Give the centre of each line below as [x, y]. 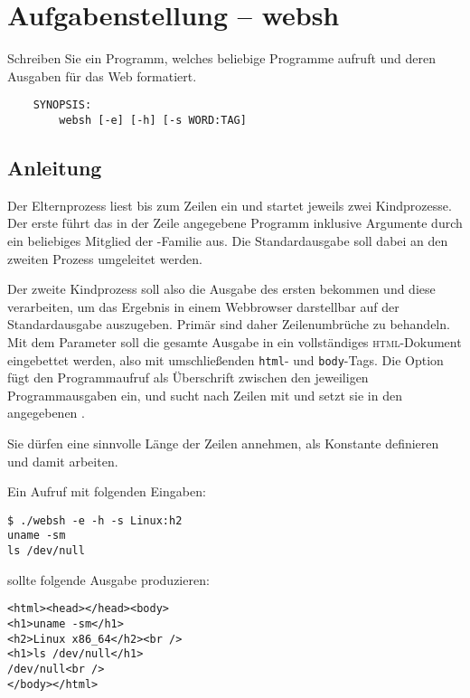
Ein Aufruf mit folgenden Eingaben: [107, 491]
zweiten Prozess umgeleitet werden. [105, 258]
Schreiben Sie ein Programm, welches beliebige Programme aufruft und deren [222, 58]
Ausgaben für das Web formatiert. [102, 75]
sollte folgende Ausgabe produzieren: [108, 579]
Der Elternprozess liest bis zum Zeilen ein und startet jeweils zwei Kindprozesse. [230, 205]
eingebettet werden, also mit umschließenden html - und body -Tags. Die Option [226, 359]
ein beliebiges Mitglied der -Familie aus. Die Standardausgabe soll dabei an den [228, 241]
